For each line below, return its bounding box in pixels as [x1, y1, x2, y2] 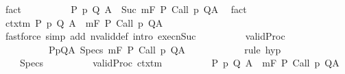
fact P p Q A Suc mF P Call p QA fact [5, 2, 247, 16]
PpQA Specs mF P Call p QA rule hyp [48, 42, 281, 56]
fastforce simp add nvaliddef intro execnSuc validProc [5, 29, 285, 43]
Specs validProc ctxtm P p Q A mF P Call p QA [19, 56, 340, 70]
